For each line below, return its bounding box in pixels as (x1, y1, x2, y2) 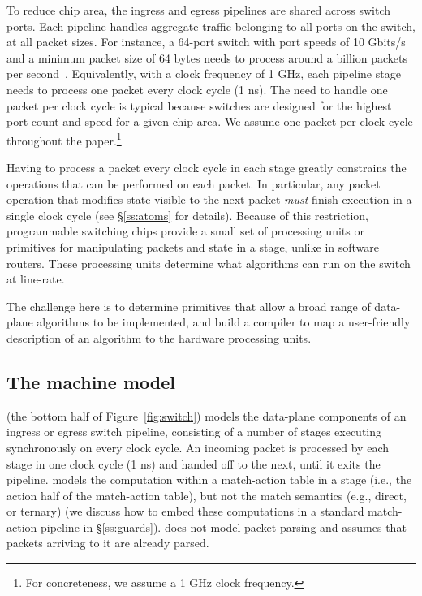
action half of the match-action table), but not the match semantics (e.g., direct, (6, 486, 407, 503)
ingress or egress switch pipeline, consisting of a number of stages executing (6, 423, 382, 440)
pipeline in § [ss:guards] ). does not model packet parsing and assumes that (40, 518, 407, 535)
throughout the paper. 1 (6, 129, 122, 149)
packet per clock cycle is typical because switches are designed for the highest (6, 97, 392, 114)
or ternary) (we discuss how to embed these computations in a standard (6, 503, 364, 520)
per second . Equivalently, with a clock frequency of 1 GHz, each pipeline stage (6, 65, 401, 82)
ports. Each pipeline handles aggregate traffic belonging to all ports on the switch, (6, 17, 416, 34)
